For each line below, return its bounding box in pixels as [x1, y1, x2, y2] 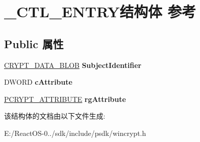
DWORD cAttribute [4, 77, 72, 87]
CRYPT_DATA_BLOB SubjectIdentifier [4, 59, 142, 70]
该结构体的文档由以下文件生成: [4, 111, 105, 121]
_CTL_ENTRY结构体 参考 [4, 1, 196, 22]
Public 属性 [4, 35, 64, 51]
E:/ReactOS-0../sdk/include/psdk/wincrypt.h [4, 127, 146, 138]
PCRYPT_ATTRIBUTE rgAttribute [4, 93, 126, 104]
